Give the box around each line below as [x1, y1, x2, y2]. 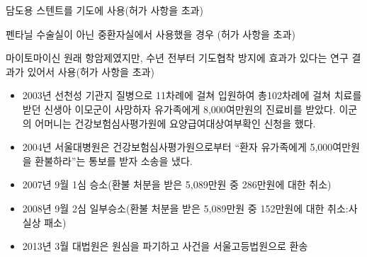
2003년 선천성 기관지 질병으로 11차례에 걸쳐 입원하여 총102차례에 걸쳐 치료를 [22, 88, 362, 103]
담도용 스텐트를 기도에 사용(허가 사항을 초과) [6, 3, 203, 17]
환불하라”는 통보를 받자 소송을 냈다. [35, 153, 193, 168]
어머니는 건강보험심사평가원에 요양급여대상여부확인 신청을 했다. [35, 115, 316, 130]
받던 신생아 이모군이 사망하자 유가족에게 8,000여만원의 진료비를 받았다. [22, 101, 336, 116]
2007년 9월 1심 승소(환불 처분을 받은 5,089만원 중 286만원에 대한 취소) [22, 177, 332, 192]
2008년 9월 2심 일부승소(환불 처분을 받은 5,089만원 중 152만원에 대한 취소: [22, 200, 349, 215]
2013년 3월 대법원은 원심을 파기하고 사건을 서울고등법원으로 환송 [22, 239, 308, 253]
